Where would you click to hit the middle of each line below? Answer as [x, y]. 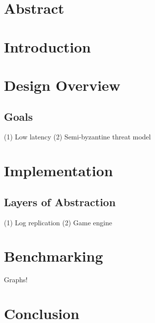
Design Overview [62, 85]
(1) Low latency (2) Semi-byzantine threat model [77, 137]
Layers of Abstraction [60, 202]
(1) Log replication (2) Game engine [58, 222]
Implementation [58, 171]
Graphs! [16, 280]
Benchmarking [54, 256]
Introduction [47, 46]
